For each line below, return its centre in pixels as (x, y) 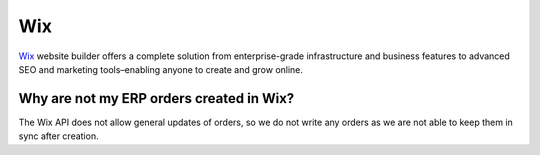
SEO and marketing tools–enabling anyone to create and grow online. (161, 69)
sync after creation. (58, 136)
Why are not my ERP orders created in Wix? (156, 98)
